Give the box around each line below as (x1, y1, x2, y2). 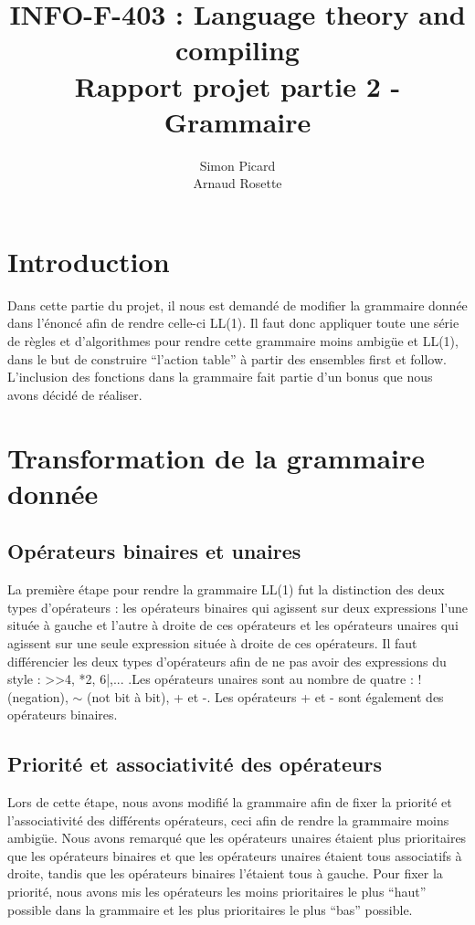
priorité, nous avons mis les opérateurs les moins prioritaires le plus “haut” (7, 882, 427, 901)
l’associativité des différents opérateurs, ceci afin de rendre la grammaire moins (7, 810, 449, 829)
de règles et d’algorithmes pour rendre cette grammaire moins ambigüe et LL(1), (7, 331, 459, 350)
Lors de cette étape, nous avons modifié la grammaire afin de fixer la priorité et (7, 793, 452, 812)
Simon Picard (199, 155, 276, 174)
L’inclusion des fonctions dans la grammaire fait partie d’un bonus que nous (7, 367, 433, 386)
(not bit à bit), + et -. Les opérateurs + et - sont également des (87, 687, 444, 706)
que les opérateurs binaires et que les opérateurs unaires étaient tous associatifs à (7, 846, 462, 865)
